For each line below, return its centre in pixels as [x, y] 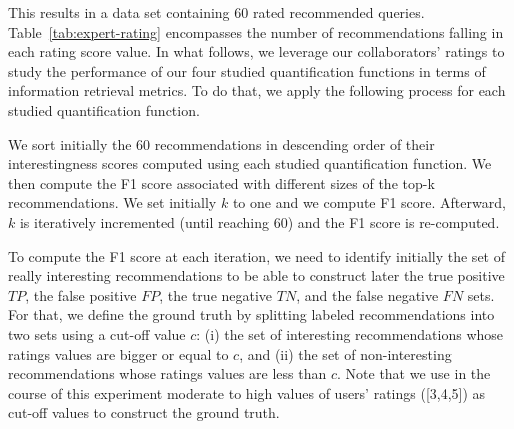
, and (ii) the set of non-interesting [345, 353]
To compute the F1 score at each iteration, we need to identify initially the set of [256, 255]
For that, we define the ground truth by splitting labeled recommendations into [251, 314]
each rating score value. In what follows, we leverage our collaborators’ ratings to [256, 51]
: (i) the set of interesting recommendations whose [350, 333]
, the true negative [216, 294]
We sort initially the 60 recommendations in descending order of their [221, 143]
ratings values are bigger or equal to [118, 353]
